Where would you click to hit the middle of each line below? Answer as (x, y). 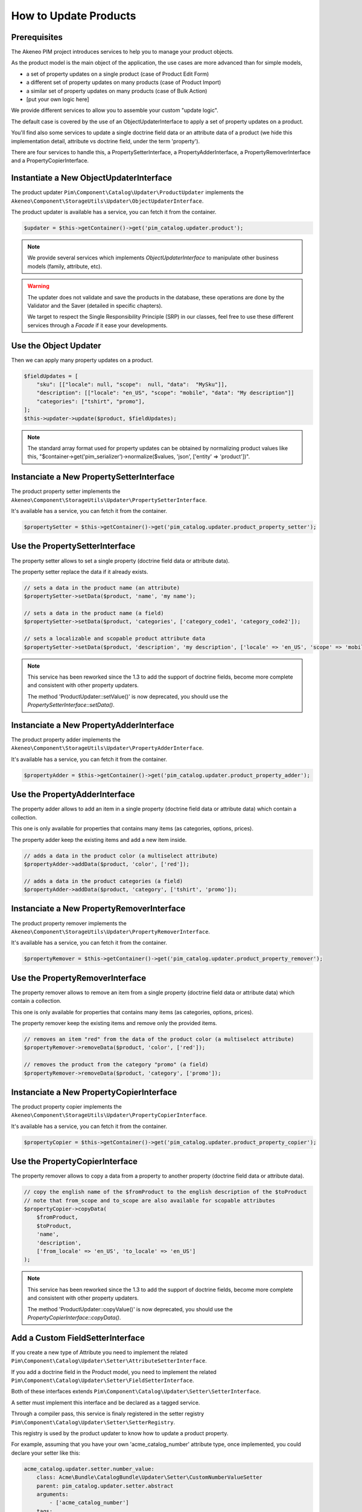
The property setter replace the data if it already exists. (80, 572)
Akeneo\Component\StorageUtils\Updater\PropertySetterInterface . (109, 500)
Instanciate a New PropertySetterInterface (93, 477)
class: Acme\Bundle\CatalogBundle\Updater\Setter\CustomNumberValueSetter (149, 1478)
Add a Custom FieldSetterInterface (78, 1338)
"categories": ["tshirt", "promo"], (91, 401)
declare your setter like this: (46, 1453)
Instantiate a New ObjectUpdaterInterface (92, 178)
